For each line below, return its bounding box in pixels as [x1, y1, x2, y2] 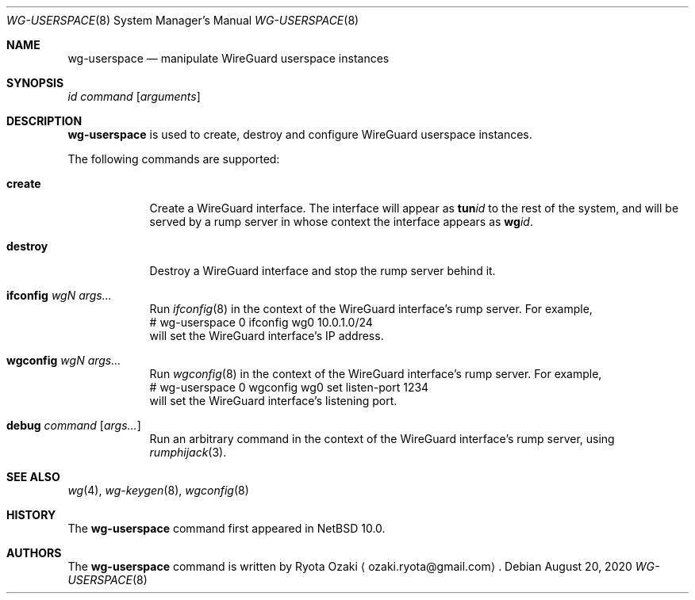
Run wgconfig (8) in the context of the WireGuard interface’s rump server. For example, [149, 367, 602, 380]
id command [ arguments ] [67, 90, 201, 103]
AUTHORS [6, 546, 62, 560]
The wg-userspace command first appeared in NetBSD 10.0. [67, 522, 386, 535]
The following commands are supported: [67, 152, 280, 166]
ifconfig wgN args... [6, 289, 112, 302]
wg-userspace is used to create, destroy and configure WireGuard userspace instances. [67, 128, 532, 141]
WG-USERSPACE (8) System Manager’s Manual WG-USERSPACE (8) [6, 13, 359, 27]
